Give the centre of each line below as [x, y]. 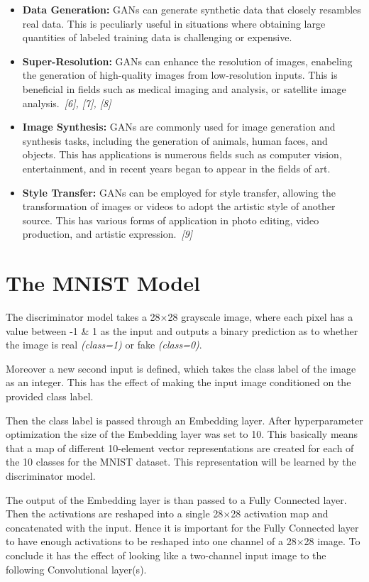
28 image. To [332, 541]
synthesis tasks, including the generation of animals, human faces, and [175, 140]
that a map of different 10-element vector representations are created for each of [180, 448]
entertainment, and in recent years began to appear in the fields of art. [176, 168]
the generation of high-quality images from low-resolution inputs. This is [180, 75]
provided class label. [50, 396]
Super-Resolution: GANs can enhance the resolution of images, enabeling [187, 61]
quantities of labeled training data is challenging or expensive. [157, 37]
